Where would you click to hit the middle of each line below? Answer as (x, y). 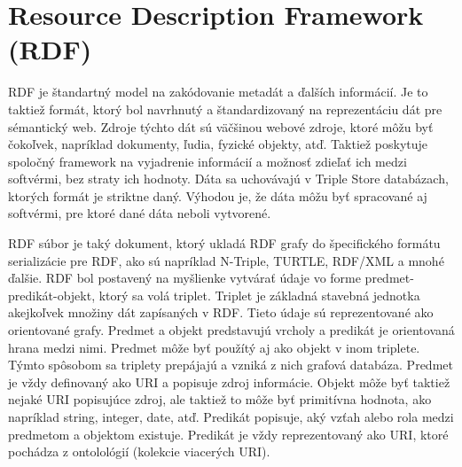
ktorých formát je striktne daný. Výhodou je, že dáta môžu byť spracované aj (218, 195)
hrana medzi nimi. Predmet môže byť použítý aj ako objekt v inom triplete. (214, 347)
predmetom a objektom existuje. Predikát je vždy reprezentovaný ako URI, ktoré (228, 434)
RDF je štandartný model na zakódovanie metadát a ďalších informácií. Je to (218, 92)
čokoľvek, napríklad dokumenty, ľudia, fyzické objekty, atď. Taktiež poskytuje (218, 144)
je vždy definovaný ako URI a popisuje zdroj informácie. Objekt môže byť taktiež (229, 381)
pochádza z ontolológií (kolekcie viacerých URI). (139, 451)
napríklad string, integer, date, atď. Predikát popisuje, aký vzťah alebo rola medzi (231, 416)
